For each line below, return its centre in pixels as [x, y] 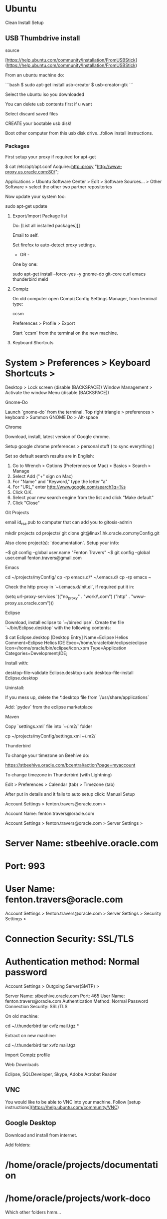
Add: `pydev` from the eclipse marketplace [49, 707]
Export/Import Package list [40, 216]
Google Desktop [31, 1123]
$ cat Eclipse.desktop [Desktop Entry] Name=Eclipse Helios [67, 637]
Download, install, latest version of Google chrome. [58, 436]
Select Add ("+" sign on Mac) [43, 476]
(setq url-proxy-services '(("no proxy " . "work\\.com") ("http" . [68, 597]
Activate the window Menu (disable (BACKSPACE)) [57, 392]
